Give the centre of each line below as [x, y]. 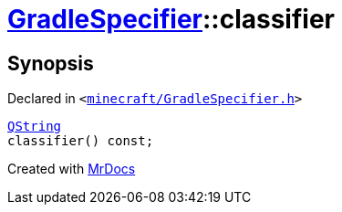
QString [35, 127]
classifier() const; [81, 141]
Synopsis [51, 63]
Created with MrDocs [72, 169]
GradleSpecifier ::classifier [171, 19]
